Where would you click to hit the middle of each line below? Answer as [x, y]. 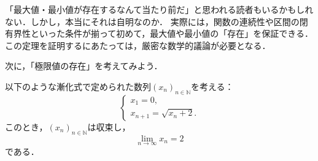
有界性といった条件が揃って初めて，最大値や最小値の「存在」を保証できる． [159, 33]
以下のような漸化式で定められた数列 [78, 86]
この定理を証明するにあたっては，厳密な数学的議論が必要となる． [138, 45]
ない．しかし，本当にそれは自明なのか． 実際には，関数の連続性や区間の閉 [157, 21]
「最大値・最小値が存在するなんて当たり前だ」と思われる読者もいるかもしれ [159, 9]
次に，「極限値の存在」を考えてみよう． [84, 66]
